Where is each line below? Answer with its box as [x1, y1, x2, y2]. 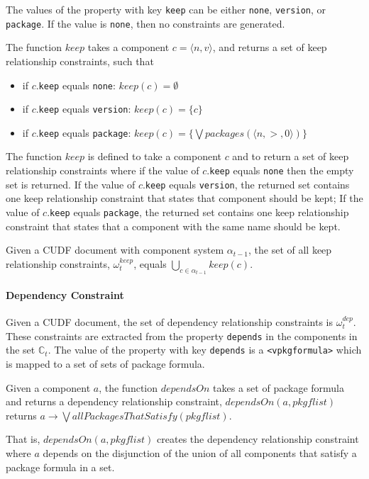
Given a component [6, 380, 91, 395]
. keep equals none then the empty [206, 163, 354, 178]
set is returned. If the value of [6, 176, 136, 191]
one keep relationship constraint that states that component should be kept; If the [6, 191, 363, 205]
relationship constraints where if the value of [6, 163, 199, 178]
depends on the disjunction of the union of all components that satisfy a [43, 445, 357, 460]
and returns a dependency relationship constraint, [6, 394, 222, 409]
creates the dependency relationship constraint [157, 432, 359, 446]
